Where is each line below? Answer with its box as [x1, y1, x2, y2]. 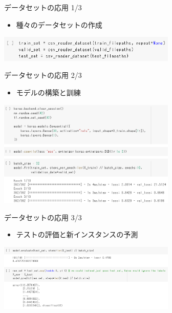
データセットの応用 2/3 [4, 70, 82, 80]
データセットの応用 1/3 [4, 2, 82, 12]
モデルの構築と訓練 [16, 87, 81, 97]
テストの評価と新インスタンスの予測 [16, 229, 138, 240]
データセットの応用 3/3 [4, 212, 82, 222]
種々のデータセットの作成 [16, 19, 102, 30]
